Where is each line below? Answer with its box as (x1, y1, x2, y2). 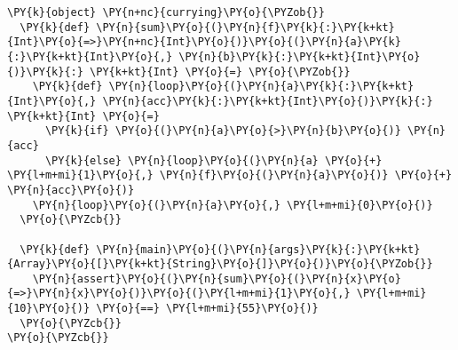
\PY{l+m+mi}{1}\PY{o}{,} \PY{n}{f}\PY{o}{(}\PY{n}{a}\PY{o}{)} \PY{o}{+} (7, 169, 453, 182)
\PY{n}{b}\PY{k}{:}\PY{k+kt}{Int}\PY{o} (178, 50, 421, 63)
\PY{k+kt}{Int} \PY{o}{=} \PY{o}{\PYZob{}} (90, 65, 351, 78)
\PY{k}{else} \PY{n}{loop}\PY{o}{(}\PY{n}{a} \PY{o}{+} (44, 154, 383, 167)
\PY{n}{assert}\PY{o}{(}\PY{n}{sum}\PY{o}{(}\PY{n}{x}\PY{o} (32, 272, 401, 285)
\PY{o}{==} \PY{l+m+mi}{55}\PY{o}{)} (96, 302, 319, 315)
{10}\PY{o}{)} (7, 302, 91, 315)
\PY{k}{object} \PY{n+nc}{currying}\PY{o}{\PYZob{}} (7, 6, 325, 19)
